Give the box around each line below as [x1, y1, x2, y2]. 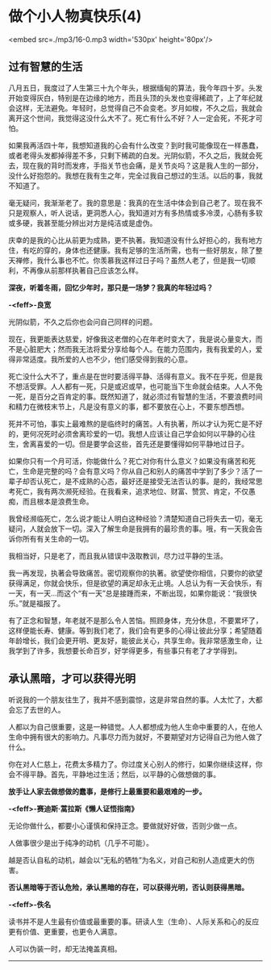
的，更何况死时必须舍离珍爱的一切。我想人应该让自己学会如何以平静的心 [8, 429, 248, 438]
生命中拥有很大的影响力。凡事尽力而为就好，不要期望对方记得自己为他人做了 [8, 732, 263, 742]
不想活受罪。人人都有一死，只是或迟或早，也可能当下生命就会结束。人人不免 [8, 381, 263, 391]
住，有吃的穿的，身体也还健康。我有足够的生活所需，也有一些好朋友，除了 [8, 245, 256, 255]
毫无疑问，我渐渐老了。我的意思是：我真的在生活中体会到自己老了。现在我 [8, 198, 256, 207]
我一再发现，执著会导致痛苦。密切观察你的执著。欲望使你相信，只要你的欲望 [8, 568, 263, 578]
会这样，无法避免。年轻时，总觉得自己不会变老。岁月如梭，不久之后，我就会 [8, 102, 263, 113]
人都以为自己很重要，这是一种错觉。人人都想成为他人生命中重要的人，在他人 [8, 721, 263, 731]
